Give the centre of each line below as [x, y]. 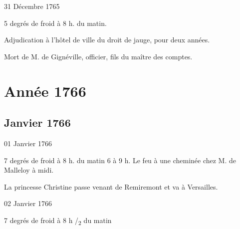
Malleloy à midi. [29, 170]
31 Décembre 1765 [32, 6]
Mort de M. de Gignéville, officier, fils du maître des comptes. [98, 56]
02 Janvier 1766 [28, 203]
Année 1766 [45, 91]
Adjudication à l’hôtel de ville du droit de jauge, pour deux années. [107, 40]
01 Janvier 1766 [28, 143]
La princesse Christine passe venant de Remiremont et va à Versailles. [111, 186]
